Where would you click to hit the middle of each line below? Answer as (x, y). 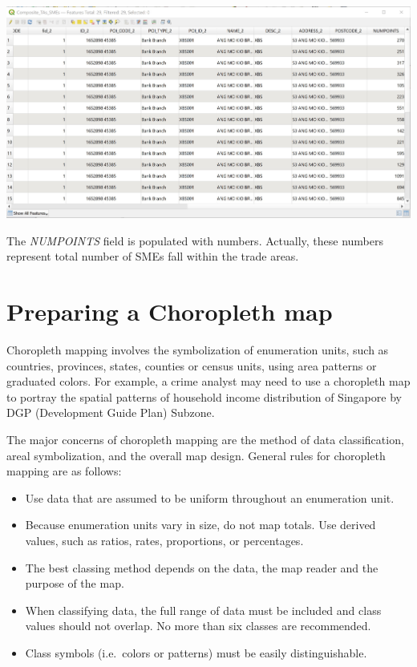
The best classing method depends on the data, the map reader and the (202, 567)
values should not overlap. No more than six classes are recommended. (198, 626)
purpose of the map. (75, 583)
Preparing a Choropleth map (170, 311)
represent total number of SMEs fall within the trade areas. (153, 256)
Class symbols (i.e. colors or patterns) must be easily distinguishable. (196, 652)
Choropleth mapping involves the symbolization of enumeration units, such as (198, 349)
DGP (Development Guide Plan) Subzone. (111, 412)
